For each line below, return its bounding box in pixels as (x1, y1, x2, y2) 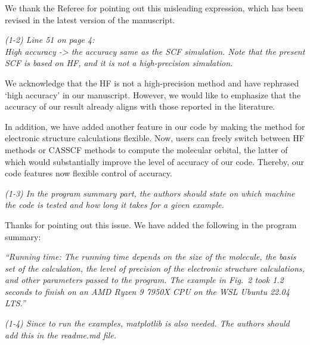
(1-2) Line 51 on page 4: (5, 33, 95, 46)
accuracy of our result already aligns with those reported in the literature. (5, 100, 275, 113)
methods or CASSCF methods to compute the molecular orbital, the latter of (5, 143, 288, 156)
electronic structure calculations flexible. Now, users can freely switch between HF (5, 132, 305, 144)
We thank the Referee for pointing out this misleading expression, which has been (5, 2, 303, 14)
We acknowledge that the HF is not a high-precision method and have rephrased (5, 76, 299, 89)
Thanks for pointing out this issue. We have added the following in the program (5, 218, 297, 231)
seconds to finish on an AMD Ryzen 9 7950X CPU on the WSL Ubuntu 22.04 (5, 285, 290, 297)
